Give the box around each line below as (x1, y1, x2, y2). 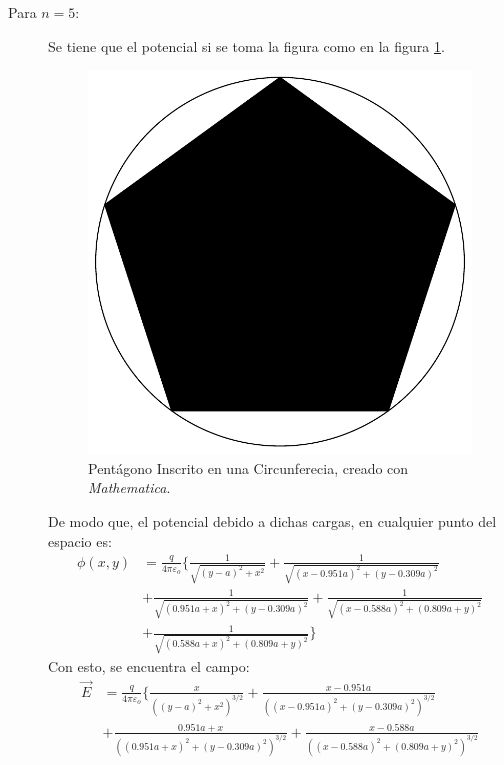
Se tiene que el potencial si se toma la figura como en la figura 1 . (48, 35, 445, 56)
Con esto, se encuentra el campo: (48, 655, 250, 676)
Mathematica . (88, 477, 171, 498)
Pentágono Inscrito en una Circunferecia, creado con (88, 457, 409, 478)
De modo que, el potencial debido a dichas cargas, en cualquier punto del (48, 510, 497, 531)
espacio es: (48, 530, 112, 551)
